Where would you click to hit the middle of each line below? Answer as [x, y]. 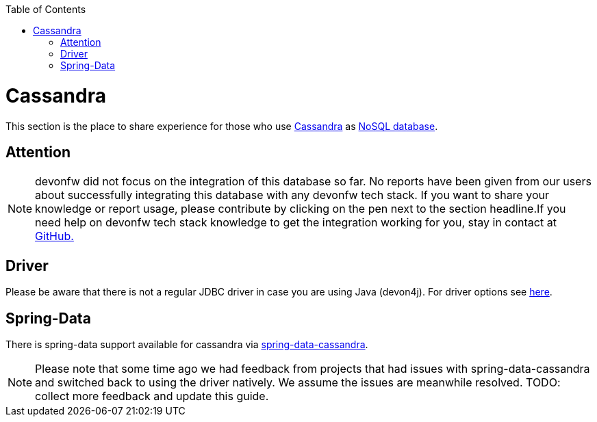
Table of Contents [46, 9]
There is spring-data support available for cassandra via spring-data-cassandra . [187, 345]
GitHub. [54, 236]
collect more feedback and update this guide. [152, 396]
